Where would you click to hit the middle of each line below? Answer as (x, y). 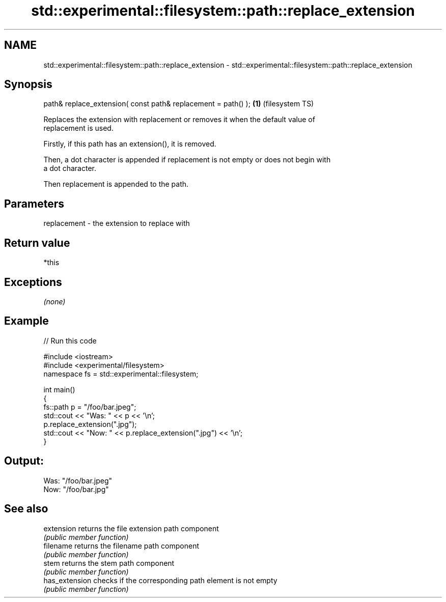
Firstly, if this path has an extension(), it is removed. (130, 144)
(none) (54, 301)
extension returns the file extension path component (131, 528)
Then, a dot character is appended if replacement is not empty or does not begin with (187, 160)
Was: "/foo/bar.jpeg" (78, 480)
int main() (59, 389)
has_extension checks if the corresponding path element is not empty (160, 580)
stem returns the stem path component (109, 563)
